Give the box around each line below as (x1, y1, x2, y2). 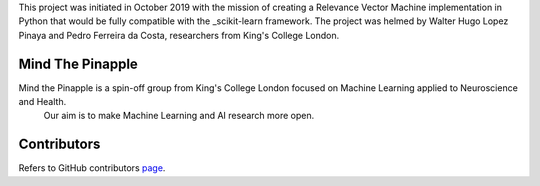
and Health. (18, 96, 67, 108)
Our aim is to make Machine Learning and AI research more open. (43, 110, 315, 122)
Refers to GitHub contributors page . (18, 162, 166, 174)
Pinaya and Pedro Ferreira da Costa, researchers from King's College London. (18, 29, 340, 41)
